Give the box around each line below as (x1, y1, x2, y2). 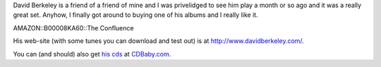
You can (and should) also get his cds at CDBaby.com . (13, 49, 171, 58)
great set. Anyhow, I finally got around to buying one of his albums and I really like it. (13, 11, 258, 19)
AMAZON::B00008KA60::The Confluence (13, 23, 134, 32)
